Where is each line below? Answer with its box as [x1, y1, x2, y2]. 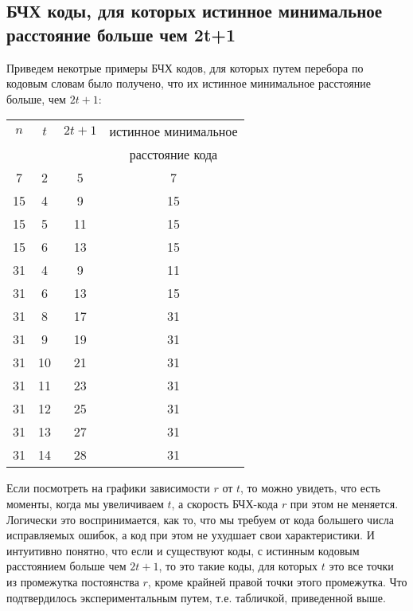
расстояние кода [129, 145, 218, 164]
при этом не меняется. [290, 495, 399, 511]
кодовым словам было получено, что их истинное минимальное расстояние [6, 75, 371, 92]
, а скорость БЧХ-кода [171, 495, 279, 511]
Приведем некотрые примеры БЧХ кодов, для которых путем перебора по [6, 59, 364, 76]
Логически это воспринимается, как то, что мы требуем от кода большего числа [6, 511, 395, 527]
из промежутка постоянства [6, 573, 139, 589]
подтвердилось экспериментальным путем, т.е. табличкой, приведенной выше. [6, 589, 386, 605]
